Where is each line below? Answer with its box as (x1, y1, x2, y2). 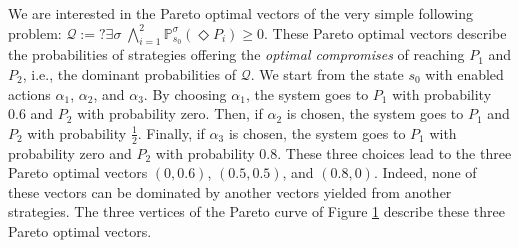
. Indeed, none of (373, 162, 477, 183)
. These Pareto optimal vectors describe (264, 22, 507, 43)
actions (8, 83, 51, 104)
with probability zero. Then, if (77, 103, 263, 124)
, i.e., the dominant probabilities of (22, 63, 236, 84)
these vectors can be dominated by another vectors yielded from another (8, 181, 452, 202)
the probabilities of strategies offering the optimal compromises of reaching (8, 44, 465, 65)
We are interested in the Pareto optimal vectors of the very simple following (8, 3, 473, 23)
